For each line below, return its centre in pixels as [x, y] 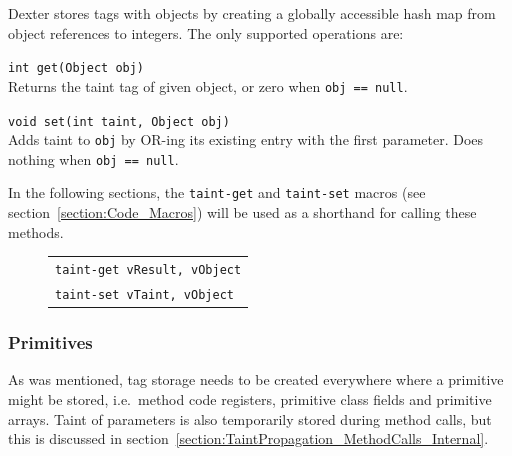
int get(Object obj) [76, 68]
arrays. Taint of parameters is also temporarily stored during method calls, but [250, 418]
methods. [36, 231]
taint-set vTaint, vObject [144, 294]
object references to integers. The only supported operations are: [206, 32]
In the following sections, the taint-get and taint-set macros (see [217, 192]
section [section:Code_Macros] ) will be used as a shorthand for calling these [242, 212]
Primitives [50, 342]
